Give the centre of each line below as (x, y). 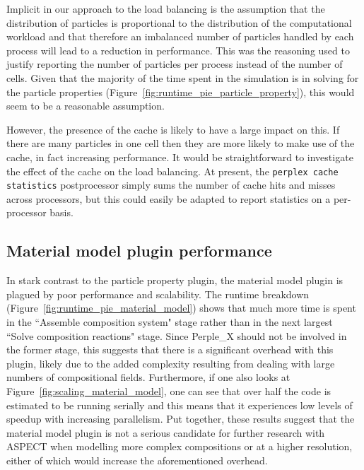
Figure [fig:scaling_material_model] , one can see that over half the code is (169, 390)
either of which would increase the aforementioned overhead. (137, 460)
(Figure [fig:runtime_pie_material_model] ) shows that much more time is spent (181, 308)
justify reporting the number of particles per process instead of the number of (175, 64)
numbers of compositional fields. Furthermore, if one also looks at (148, 377)
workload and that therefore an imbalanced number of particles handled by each (180, 36)
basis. (61, 212)
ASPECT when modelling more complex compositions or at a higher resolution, (180, 446)
